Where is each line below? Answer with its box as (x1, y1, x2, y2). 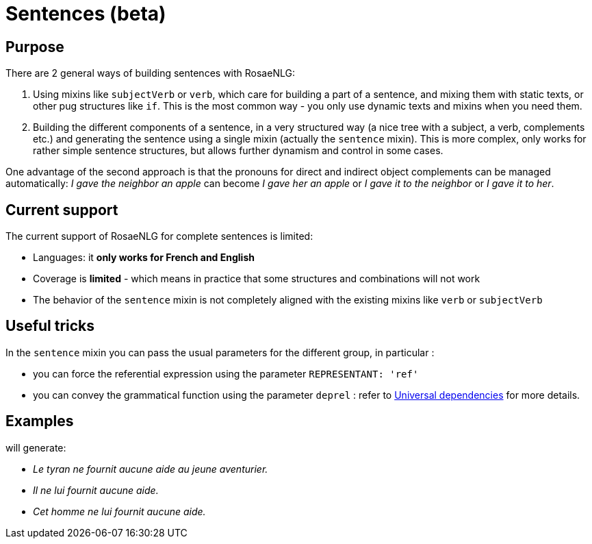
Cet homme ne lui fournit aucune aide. (33, 505, 206, 517)
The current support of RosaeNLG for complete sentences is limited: (5, 230, 313, 243)
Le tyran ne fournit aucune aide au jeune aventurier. (33, 462, 268, 475)
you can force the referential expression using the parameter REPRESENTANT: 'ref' (33, 367, 419, 380)
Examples (5, 412, 74, 430)
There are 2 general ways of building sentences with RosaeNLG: (5, 67, 295, 79)
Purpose (5, 38, 64, 55)
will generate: (5, 441, 66, 454)
